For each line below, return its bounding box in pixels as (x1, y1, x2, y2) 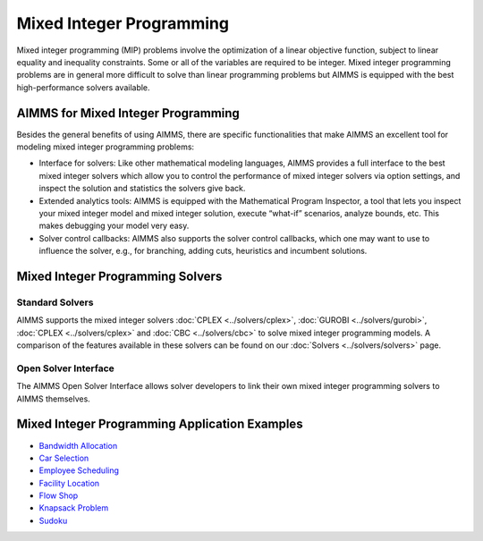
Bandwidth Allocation (38, 440, 118, 451)
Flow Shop (38, 490, 79, 501)
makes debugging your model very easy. (38, 220, 190, 232)
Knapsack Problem (38, 503, 109, 513)
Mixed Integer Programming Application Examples (16, 417, 303, 432)
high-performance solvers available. (16, 81, 151, 93)
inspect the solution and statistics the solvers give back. (38, 183, 246, 194)
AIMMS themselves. (16, 393, 91, 404)
